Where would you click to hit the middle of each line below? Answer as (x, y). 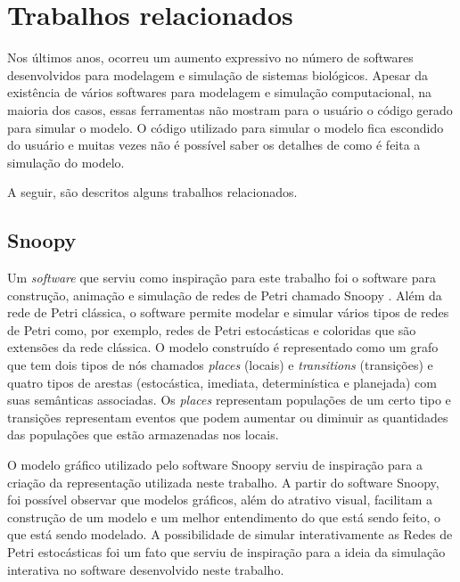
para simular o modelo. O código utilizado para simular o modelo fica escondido (226, 127)
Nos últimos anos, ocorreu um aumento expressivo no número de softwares (210, 57)
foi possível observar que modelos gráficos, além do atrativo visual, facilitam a (220, 500)
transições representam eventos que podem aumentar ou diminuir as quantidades (228, 417)
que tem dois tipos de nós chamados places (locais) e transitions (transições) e (220, 365)
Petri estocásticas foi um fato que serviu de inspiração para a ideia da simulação (226, 551)
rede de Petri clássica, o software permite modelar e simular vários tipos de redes (228, 312)
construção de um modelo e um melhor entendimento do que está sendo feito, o (224, 516)
